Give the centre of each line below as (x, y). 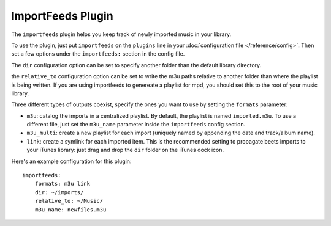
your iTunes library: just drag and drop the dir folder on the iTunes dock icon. (125, 150)
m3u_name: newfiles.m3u (70, 210)
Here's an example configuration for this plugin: (71, 161)
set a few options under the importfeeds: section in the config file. (98, 54)
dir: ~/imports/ (59, 192)
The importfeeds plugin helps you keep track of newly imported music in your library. (121, 34)
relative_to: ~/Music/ (69, 201)
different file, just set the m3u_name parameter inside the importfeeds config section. (136, 125)
